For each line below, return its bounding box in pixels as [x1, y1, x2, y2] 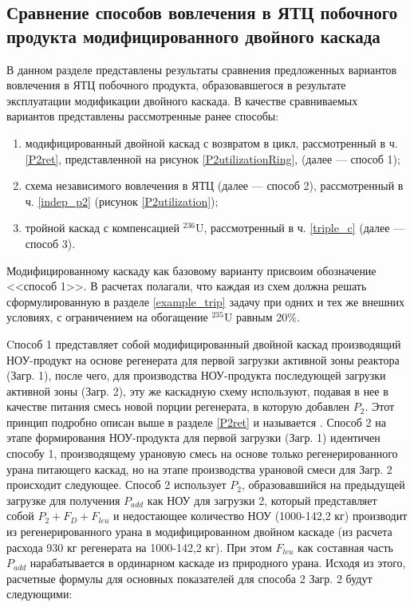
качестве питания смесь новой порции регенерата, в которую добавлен [6, 398, 350, 415]
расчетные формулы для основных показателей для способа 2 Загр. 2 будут [6, 570, 373, 586]
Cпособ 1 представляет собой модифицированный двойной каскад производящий [6, 335, 401, 352]
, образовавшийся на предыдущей [242, 476, 405, 493]
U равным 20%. [223, 309, 300, 325]
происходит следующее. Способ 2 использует [6, 476, 227, 493]
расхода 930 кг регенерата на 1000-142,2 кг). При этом [6, 538, 272, 555]
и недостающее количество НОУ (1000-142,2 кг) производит [112, 507, 408, 524]
